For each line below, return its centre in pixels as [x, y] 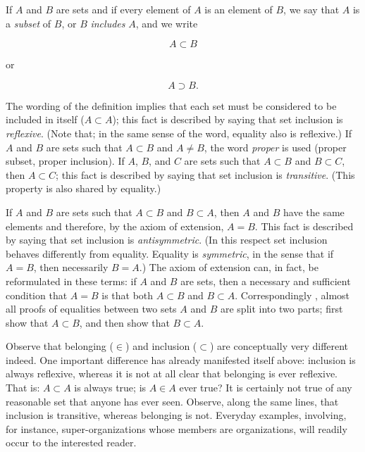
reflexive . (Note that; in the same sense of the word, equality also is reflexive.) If [179, 133]
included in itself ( [45, 119]
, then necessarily [71, 267]
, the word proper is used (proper [275, 147]
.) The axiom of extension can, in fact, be [229, 267]
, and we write [167, 23]
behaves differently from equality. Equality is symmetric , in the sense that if [170, 253]
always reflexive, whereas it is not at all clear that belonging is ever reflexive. [172, 373]
